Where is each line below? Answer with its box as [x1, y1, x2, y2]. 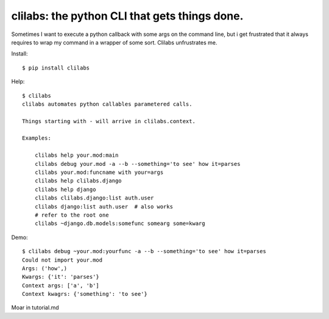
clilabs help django [34, 186, 96, 193]
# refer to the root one [34, 211, 109, 218]
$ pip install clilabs [22, 64, 90, 71]
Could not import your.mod [22, 256, 103, 263]
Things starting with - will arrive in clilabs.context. [22, 118, 196, 124]
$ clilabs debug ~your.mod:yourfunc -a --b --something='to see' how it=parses [22, 248, 266, 255]
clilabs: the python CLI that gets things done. [11, 9, 244, 23]
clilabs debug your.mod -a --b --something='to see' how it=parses [34, 160, 241, 167]
